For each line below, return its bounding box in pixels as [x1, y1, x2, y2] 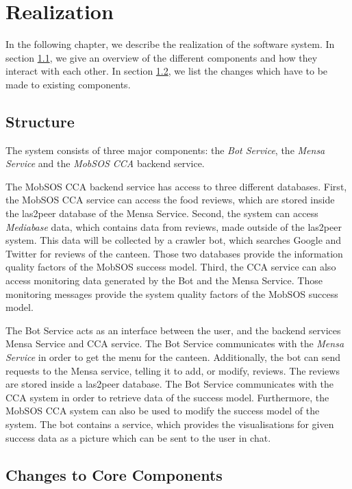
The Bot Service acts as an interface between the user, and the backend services [5, 323, 341, 337]
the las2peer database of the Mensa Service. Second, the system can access [5, 206, 318, 221]
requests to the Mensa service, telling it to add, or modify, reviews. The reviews [5, 363, 340, 377]
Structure [5, 110, 75, 131]
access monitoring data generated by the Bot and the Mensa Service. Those [5, 273, 323, 288]
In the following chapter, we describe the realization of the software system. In [5, 37, 335, 51]
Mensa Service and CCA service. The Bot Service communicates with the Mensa [5, 336, 344, 351]
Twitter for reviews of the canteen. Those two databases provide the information [5, 246, 343, 260]
